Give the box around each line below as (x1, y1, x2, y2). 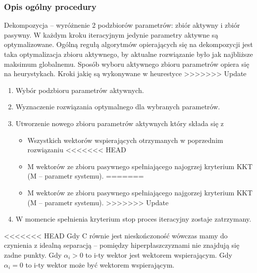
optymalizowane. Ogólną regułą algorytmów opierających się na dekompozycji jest (4, 39, 253, 49)
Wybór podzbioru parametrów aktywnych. (15, 85, 144, 95)
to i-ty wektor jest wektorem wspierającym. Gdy (85, 249, 232, 260)
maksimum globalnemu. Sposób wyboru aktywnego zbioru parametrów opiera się (4, 58, 250, 69)
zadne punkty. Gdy (4, 249, 62, 260)
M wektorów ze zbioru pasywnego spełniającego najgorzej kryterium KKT (27, 187, 253, 197)
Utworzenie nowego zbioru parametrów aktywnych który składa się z (15, 118, 224, 128)
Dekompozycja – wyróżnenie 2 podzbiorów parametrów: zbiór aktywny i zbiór (4, 20, 240, 30)
